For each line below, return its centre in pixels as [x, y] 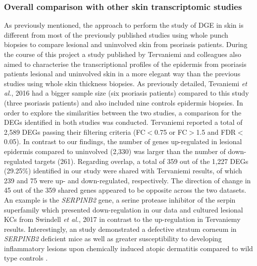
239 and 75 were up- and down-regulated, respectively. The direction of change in [128, 180]
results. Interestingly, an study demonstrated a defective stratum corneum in [120, 229]
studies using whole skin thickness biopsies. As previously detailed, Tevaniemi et [126, 83]
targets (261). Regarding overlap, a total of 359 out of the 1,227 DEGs [141, 161]
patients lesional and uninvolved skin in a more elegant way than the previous [122, 74]
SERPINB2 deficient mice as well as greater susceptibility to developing [113, 239]
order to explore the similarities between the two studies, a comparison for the [123, 112]
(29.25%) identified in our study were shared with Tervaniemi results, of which [123, 171]
